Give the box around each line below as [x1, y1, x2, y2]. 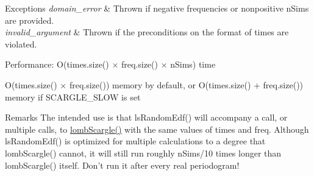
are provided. [5, 13, 54, 26]
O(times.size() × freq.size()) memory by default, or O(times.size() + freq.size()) [5, 78, 304, 91]
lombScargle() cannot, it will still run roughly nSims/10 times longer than [5, 146, 282, 159]
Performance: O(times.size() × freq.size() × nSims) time [5, 58, 216, 71]
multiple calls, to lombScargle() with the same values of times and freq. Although [5, 122, 309, 135]
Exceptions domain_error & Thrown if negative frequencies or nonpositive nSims [5, 2, 309, 14]
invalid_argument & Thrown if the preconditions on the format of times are [5, 26, 289, 38]
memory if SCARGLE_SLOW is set [5, 90, 141, 103]
